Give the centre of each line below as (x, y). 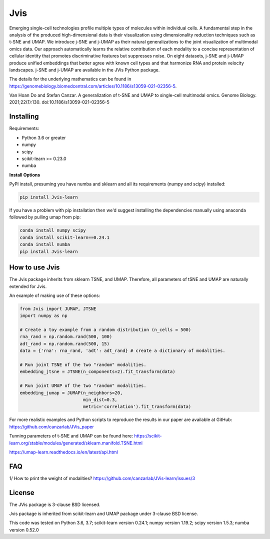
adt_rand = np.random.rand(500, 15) (65, 343)
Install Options (25, 174)
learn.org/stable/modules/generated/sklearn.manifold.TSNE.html (76, 443)
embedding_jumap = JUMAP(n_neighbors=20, (71, 393)
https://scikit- (148, 436)
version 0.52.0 (24, 529)
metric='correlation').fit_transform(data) (137, 407)
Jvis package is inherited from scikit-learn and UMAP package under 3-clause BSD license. (104, 514)
